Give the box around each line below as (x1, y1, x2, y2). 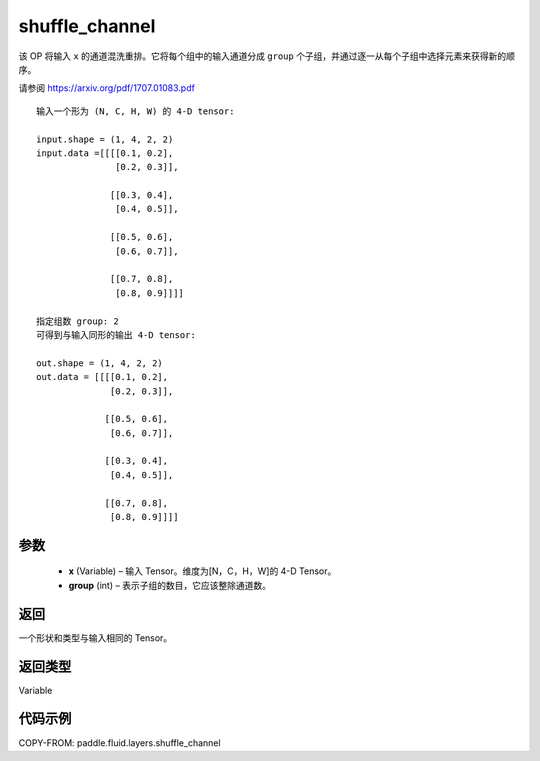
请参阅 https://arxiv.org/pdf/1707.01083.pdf (18, 82, 195, 94)
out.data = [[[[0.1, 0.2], (36, 371, 169, 383)
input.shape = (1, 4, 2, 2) (36, 133, 174, 145)
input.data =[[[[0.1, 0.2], (36, 147, 174, 159)
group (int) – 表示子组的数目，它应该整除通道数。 (68, 579, 272, 591)
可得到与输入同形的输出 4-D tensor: (36, 329, 197, 340)
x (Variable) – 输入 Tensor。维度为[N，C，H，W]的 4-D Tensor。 (68, 565, 337, 577)
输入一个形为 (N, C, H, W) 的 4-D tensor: (36, 105, 235, 117)
